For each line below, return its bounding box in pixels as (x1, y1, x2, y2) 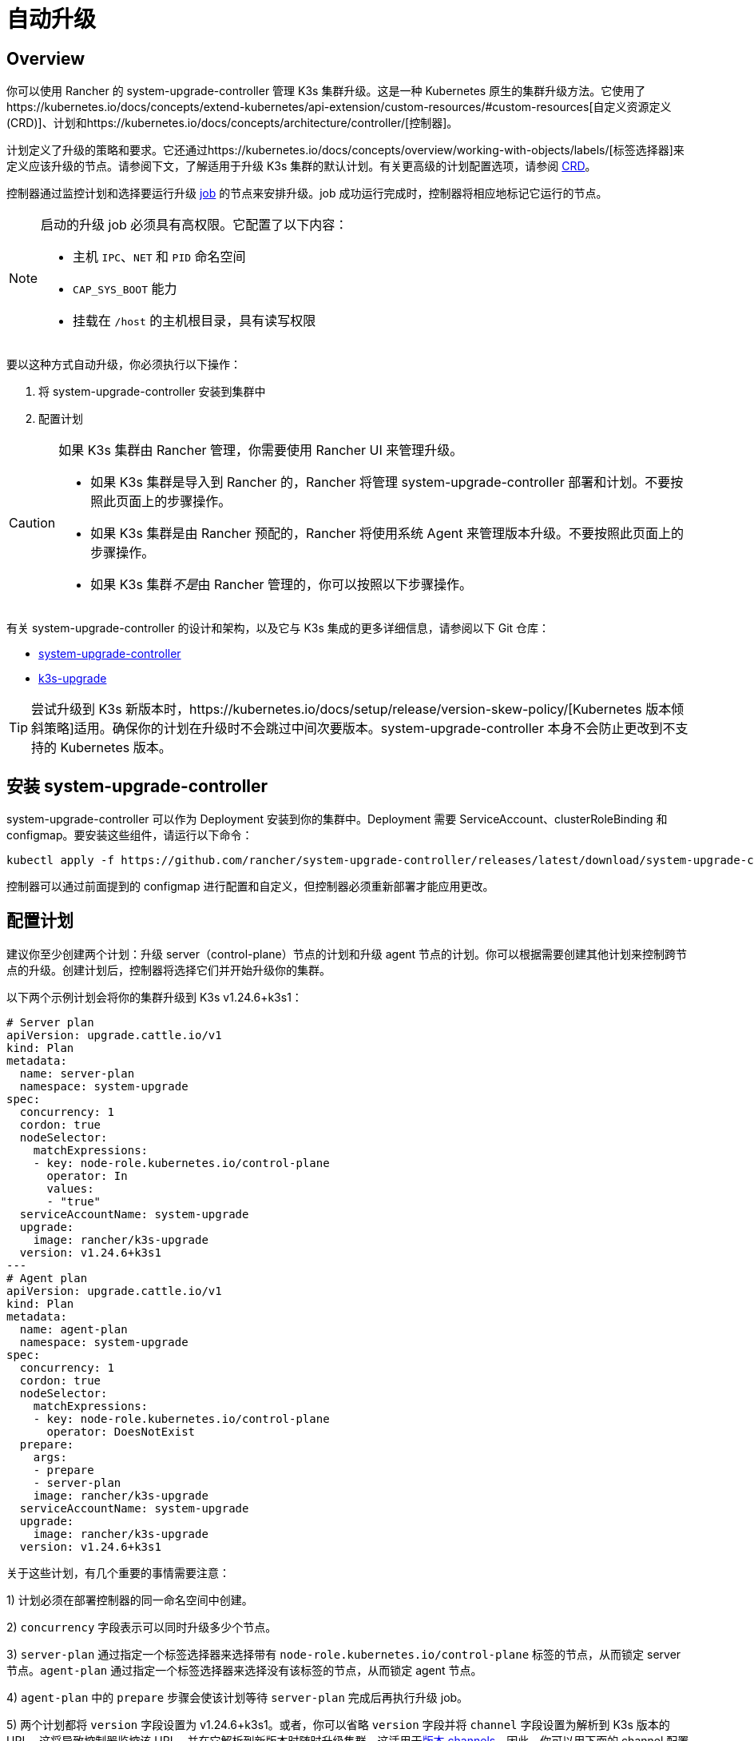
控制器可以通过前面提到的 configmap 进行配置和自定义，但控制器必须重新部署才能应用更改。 (6, 879, 494, 894)
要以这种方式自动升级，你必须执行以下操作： (6, 357, 241, 372)
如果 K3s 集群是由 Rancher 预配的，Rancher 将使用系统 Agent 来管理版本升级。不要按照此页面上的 (90, 525, 684, 542)
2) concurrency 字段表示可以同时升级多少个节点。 (6, 1619, 277, 1634)
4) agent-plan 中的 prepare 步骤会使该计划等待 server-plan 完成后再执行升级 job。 (6, 1690, 469, 1704)
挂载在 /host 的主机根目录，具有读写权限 (73, 313, 316, 329)
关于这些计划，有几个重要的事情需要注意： (6, 1565, 230, 1580)
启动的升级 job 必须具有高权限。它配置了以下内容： (41, 217, 348, 233)
